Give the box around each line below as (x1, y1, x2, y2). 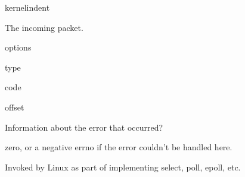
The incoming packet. (5, 21, 83, 33)
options (5, 41, 32, 53)
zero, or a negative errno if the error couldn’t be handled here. (5, 141, 232, 153)
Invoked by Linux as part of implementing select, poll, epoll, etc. (5, 160, 241, 173)
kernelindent (5, 1, 50, 13)
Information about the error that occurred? (5, 121, 163, 133)
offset (5, 100, 24, 113)
